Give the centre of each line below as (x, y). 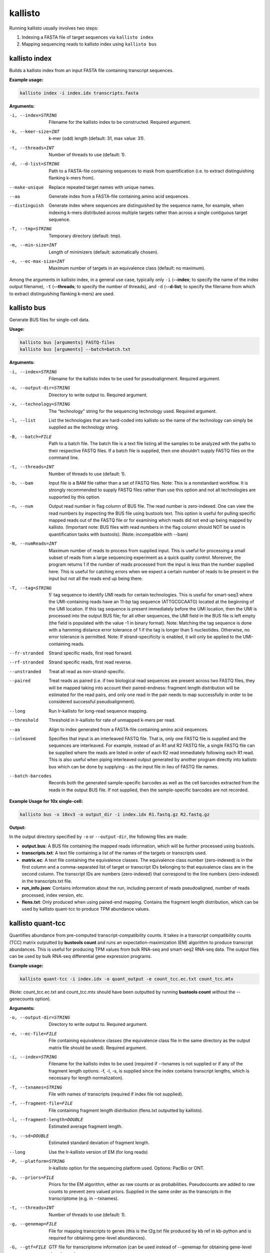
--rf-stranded (26, 662)
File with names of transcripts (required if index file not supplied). (116, 1094)
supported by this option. (75, 497)
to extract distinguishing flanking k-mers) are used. (62, 294)
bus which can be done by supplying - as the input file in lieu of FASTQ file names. (133, 766)
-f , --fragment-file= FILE (41, 1103)
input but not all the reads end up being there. (96, 578)
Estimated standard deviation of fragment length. (99, 1143)
